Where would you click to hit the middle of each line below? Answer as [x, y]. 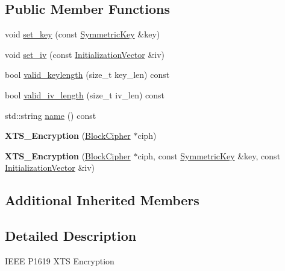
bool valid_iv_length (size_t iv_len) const [85, 94]
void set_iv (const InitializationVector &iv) [85, 54]
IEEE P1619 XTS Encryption [60, 260]
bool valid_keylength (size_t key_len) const [87, 75]
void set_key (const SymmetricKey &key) [83, 34]
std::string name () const [51, 115]
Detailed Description [71, 236]
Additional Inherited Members [102, 200]
